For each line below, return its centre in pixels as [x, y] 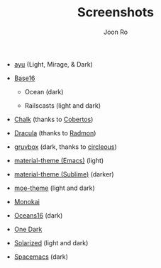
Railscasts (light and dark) [63, 105]
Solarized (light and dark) [51, 242]
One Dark [28, 229]
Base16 [24, 78]
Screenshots [116, 12]
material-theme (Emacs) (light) [59, 160]
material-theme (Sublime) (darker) [64, 174]
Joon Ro [116, 32]
